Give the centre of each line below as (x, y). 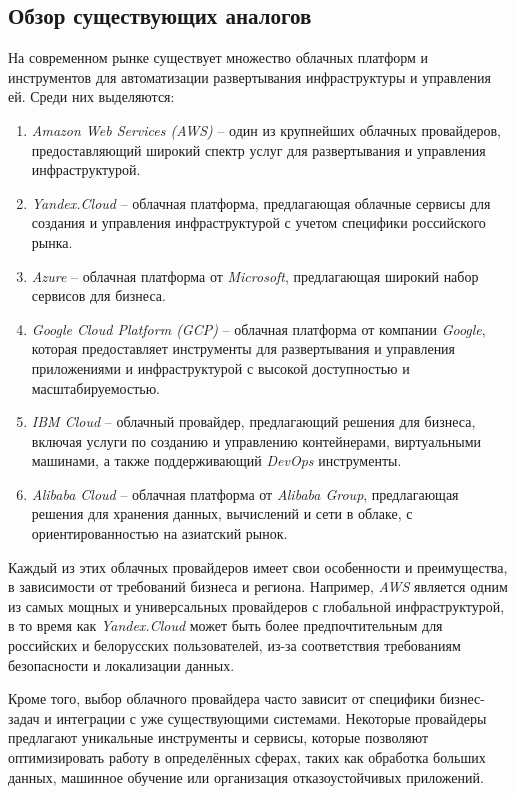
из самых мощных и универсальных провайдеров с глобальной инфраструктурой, (256, 605)
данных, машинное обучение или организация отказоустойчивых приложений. (246, 776)
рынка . (52, 241)
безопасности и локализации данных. (121, 664)
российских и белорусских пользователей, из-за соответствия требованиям (234, 645)
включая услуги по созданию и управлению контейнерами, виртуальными (256, 440)
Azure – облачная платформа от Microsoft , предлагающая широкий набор (255, 275)
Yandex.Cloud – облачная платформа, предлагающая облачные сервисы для (261, 202)
